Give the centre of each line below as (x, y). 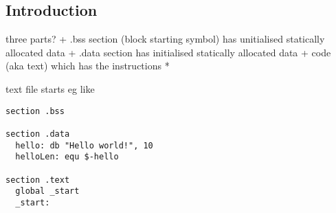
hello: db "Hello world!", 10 (84, 145)
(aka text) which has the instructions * (88, 66)
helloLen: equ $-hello (67, 157)
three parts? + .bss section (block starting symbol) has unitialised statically (165, 39)
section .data (38, 134)
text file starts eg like (50, 88)
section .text (38, 180)
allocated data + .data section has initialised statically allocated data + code (168, 52)
